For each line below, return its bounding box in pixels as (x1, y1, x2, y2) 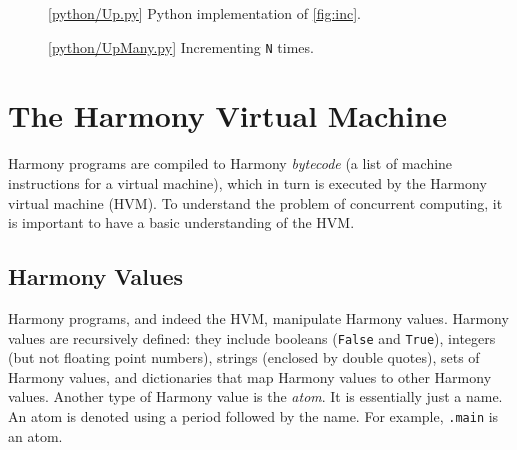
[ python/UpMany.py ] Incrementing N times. (48, 36, 314, 57)
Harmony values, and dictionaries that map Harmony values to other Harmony (8, 366, 492, 387)
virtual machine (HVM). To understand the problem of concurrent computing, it (8, 192, 503, 213)
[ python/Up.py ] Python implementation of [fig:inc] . (48, 3, 361, 23)
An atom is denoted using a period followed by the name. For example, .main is (8, 405, 499, 426)
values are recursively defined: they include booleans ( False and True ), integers (8, 327, 496, 348)
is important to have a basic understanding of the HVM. (8, 212, 355, 233)
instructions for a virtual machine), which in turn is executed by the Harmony (8, 172, 487, 193)
